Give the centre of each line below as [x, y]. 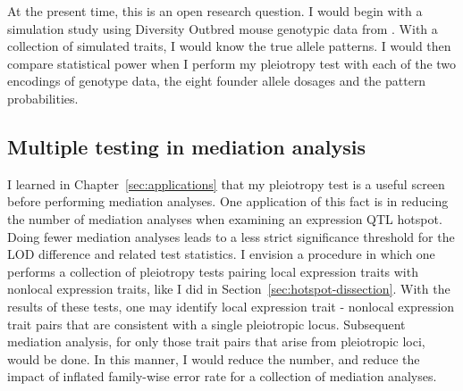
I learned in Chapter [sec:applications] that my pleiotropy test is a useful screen [226, 183]
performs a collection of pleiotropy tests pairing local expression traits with [213, 271]
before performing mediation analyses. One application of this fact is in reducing [228, 201]
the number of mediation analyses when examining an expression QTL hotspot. [225, 218]
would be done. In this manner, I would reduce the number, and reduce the [214, 358]
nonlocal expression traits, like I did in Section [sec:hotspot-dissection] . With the [229, 289]
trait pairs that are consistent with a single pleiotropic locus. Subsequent [206, 324]
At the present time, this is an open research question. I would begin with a [215, 11]
